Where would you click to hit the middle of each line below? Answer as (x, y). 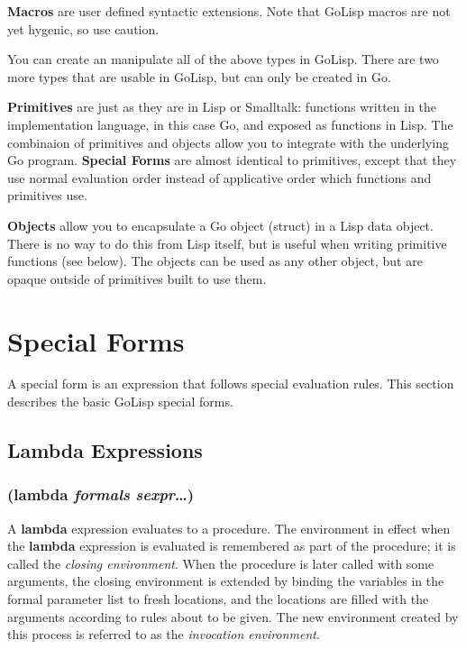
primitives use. (47, 195)
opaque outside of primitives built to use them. (137, 278)
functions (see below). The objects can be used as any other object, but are (215, 261)
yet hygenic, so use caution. (83, 28)
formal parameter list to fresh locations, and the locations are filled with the (218, 599)
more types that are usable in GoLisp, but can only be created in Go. (199, 76)
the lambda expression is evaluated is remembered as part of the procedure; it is (232, 546)
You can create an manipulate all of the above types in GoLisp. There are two (223, 59)
